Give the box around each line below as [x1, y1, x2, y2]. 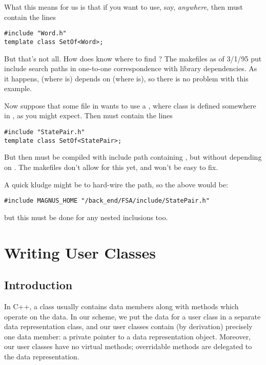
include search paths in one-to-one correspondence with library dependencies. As [4, 63, 257, 74]
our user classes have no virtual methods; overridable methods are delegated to [4, 341, 252, 352]
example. [4, 83, 32, 94]
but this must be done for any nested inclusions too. [4, 211, 168, 222]
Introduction [4, 277, 73, 293]
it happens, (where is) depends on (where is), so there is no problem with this [4, 73, 249, 83]
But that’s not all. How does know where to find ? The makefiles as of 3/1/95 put [4, 53, 262, 63]
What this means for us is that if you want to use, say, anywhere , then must [4, 2, 243, 12]
